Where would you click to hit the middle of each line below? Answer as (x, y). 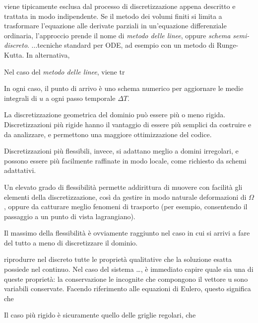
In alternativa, (48, 54)
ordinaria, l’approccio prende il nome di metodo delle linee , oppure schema (117, 35)
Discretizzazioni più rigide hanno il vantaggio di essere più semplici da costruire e (128, 124)
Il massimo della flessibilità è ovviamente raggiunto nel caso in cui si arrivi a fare (127, 233)
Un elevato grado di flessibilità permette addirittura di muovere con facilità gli (123, 187)
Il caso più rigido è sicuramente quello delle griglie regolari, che (100, 315)
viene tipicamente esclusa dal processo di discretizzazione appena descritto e (120, 6)
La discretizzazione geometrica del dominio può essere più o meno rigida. (115, 115)
